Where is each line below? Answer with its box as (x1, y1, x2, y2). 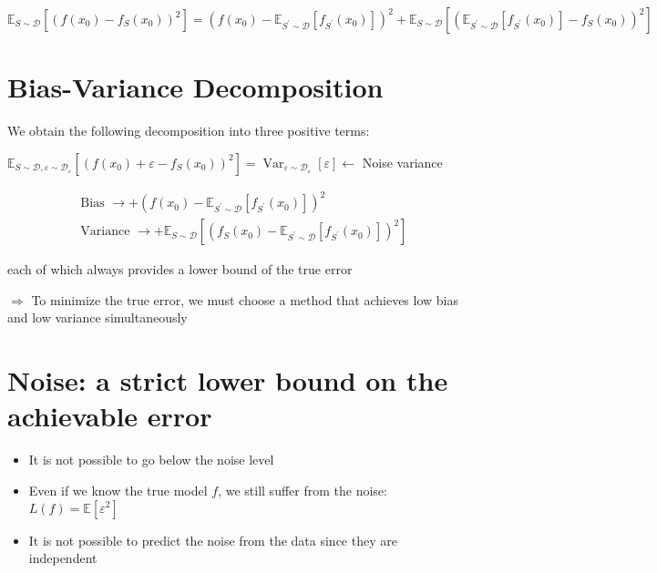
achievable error (7, 397, 212, 435)
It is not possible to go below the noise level (28, 450, 274, 469)
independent (28, 548, 98, 568)
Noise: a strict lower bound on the (7, 362, 448, 399)
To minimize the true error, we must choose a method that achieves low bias (31, 290, 459, 309)
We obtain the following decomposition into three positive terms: (7, 121, 370, 140)
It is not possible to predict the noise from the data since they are (28, 530, 397, 549)
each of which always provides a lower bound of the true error (7, 260, 353, 279)
